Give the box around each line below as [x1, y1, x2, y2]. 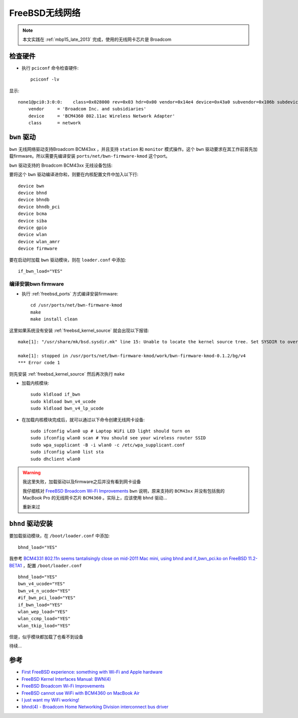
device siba [18, 218, 47, 223]
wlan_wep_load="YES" [18, 609, 68, 615]
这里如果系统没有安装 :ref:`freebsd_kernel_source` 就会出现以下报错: [9, 327, 149, 333]
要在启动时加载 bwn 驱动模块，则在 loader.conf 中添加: [9, 257, 126, 263]
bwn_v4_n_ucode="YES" [18, 588, 71, 594]
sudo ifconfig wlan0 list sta [30, 449, 104, 455]
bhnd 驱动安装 [9, 519, 53, 528]
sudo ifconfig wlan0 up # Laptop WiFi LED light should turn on [30, 428, 191, 434]
